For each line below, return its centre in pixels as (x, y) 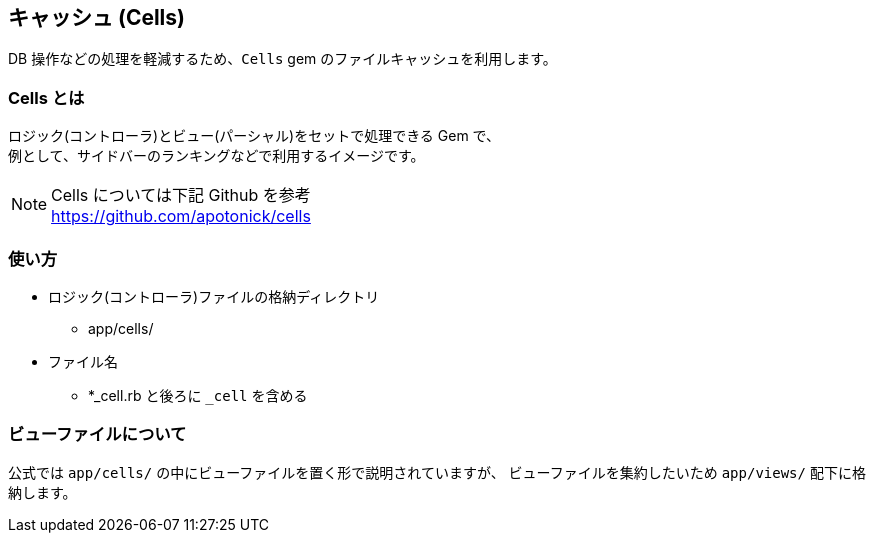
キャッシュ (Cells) (96, 17)
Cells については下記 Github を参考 (181, 195)
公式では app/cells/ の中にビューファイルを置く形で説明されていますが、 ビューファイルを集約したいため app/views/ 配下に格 (437, 472)
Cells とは (46, 97)
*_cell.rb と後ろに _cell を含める (198, 395)
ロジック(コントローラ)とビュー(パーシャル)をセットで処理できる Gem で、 (254, 136)
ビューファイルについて (97, 434)
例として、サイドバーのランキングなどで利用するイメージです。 (216, 156)
